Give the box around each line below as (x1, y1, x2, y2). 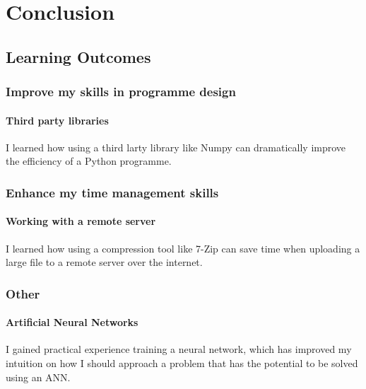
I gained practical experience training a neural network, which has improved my (6, 342, 352, 356)
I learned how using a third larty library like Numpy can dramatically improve (6, 139, 346, 154)
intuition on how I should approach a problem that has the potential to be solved (6, 356, 358, 371)
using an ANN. (6, 369, 71, 384)
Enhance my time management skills (6, 183, 219, 201)
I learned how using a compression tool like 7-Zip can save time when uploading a (6, 240, 360, 255)
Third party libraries (6, 112, 109, 127)
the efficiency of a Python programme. (6, 153, 172, 168)
